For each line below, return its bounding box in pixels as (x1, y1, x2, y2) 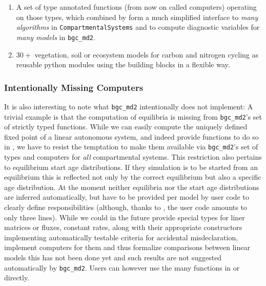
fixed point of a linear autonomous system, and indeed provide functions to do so (4, 131, 259, 142)
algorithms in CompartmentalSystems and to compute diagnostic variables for (16, 22, 260, 32)
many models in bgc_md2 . (16, 31, 95, 42)
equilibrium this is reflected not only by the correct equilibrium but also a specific (4, 171, 261, 182)
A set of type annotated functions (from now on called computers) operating (16, 2, 257, 12)
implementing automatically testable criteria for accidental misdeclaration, (4, 232, 238, 242)
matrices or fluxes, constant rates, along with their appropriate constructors (4, 222, 242, 233)
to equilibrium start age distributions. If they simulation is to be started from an (4, 161, 258, 172)
